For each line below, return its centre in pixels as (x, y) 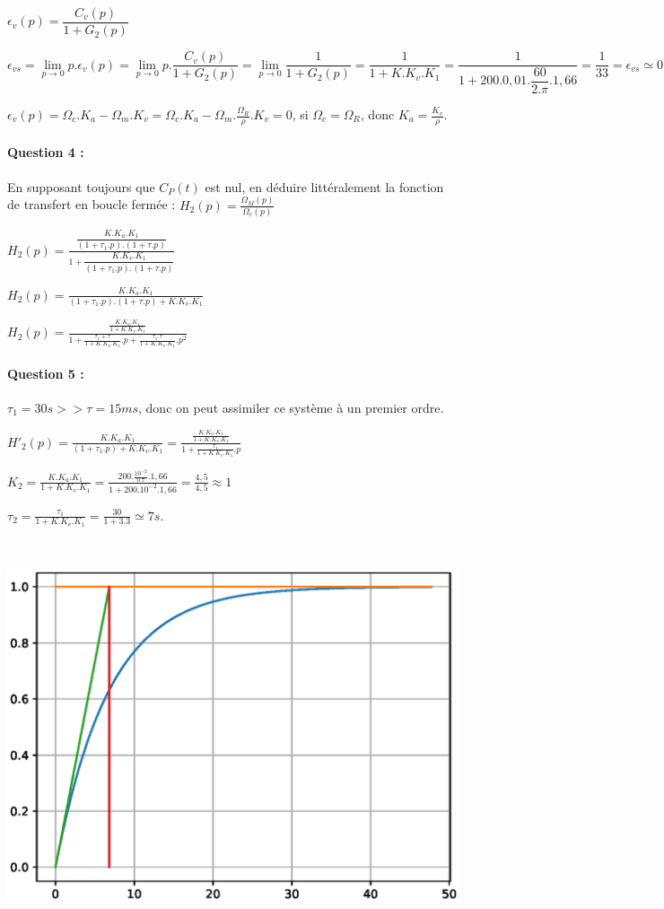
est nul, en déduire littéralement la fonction (324, 186)
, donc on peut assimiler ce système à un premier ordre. (291, 407)
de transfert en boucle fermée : (92, 204)
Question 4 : (46, 152)
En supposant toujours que (81, 186)
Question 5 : (46, 373)
